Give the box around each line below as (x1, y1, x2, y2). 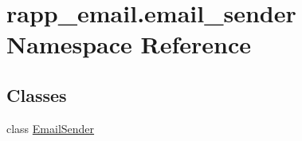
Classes (6, 82, 67, 107)
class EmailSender (6, 119, 95, 136)
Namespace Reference (6, 28, 251, 61)
